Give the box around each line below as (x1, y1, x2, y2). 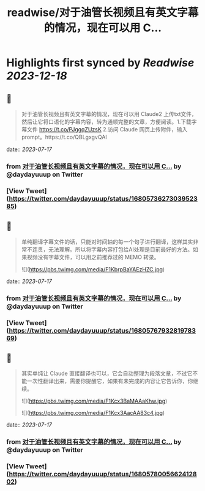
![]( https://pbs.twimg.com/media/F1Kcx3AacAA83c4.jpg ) (21, 409, 165, 417)
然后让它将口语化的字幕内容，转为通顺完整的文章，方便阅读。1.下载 (21, 118, 192, 125)
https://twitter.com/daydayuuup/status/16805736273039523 (9, 194, 198, 203)
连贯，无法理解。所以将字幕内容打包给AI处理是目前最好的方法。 (32, 245, 193, 253)
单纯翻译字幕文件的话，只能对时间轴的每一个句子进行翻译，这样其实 (21, 238, 193, 245)
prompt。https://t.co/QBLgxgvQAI (21, 133, 107, 141)
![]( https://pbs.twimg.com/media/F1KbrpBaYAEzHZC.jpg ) (21, 265, 165, 273)
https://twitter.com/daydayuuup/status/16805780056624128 (9, 470, 197, 479)
